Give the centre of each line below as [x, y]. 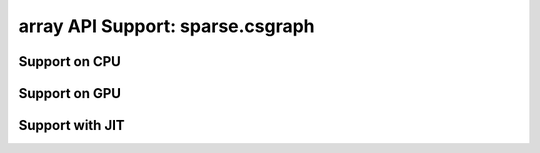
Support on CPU [70, 61]
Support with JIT [71, 125]
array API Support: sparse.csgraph [166, 26]
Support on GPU [70, 93]
